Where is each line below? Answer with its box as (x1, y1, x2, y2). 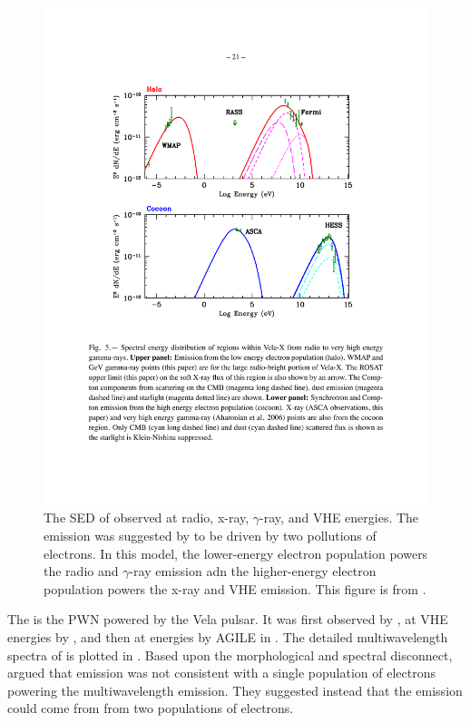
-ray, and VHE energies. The (259, 508, 419, 527)
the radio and (44, 562, 119, 581)
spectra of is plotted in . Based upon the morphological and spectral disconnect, (7, 645, 453, 664)
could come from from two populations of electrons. (7, 699, 294, 718)
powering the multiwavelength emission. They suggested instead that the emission (7, 680, 463, 699)
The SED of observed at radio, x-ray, (44, 508, 250, 527)
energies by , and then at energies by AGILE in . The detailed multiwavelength (7, 628, 448, 647)
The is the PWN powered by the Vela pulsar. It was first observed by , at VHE (7, 610, 448, 629)
